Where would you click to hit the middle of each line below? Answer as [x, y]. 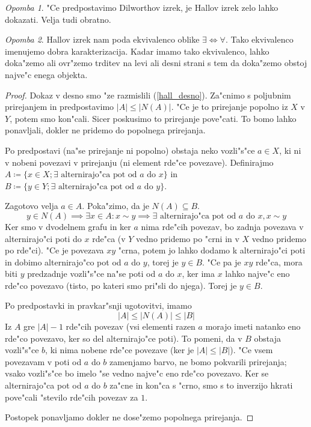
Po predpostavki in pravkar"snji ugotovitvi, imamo [98, 305]
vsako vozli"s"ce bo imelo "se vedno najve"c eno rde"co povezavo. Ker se [137, 373]
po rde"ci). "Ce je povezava [54, 250]
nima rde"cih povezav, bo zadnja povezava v [222, 226]
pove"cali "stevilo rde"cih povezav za [72, 397]
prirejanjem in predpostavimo [60, 107]
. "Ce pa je [222, 262]
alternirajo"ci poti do [43, 238]
